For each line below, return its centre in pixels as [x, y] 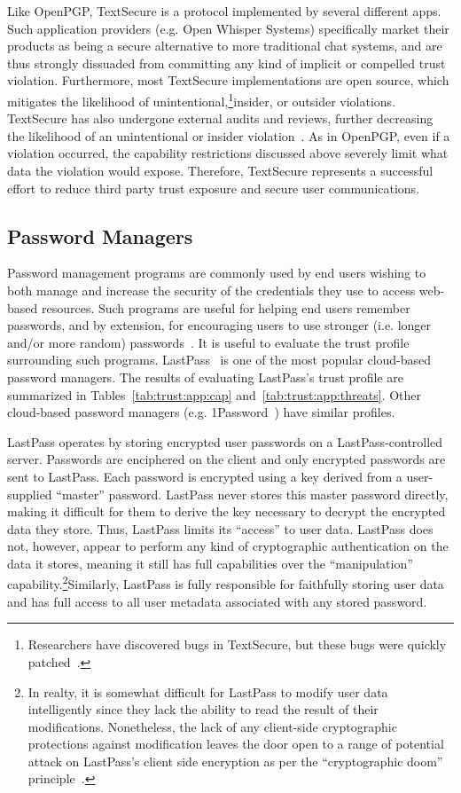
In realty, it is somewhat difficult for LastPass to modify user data [208, 691]
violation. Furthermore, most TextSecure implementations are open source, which [228, 80]
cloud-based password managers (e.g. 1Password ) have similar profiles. [201, 412]
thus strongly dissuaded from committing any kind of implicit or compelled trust [227, 63]
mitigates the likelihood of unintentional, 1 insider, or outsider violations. [202, 99]
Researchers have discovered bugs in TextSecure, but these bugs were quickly [237, 644]
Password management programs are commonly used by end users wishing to [217, 273]
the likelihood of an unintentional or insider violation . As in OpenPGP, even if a [229, 135]
